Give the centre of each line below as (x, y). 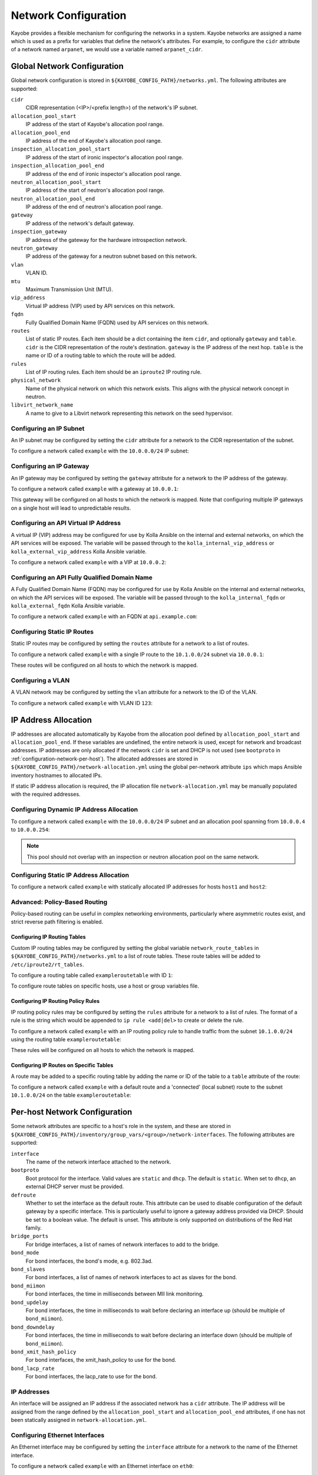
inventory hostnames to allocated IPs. (57, 775)
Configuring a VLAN (40, 680)
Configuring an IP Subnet (48, 428)
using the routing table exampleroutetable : (66, 1039)
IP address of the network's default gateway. (80, 223)
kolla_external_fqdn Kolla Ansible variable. (68, 605)
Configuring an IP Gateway (50, 466)
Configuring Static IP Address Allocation (70, 875)
